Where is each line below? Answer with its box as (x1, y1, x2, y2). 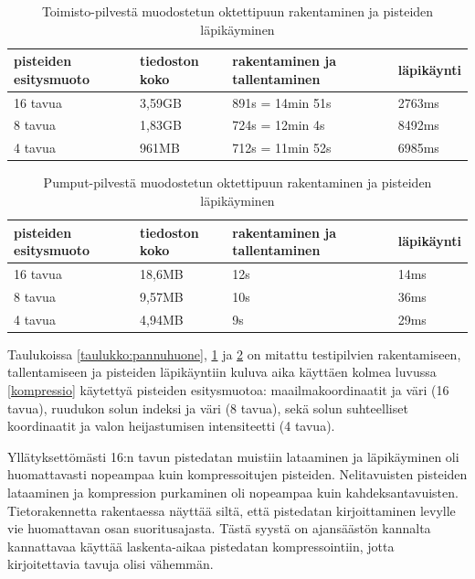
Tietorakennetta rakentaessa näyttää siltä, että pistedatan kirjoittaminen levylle (7, 500, 456, 520)
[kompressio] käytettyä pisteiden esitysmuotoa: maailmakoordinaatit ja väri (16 (7, 381, 449, 399)
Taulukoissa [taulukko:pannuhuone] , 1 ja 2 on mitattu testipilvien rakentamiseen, (7, 344, 461, 363)
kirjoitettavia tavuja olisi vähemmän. (7, 554, 214, 574)
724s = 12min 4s (232, 115, 325, 134)
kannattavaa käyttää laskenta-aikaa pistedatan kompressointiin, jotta (7, 536, 395, 555)
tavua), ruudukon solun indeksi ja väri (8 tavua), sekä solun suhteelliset (7, 398, 408, 417)
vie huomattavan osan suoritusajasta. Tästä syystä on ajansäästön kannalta (7, 519, 431, 538)
